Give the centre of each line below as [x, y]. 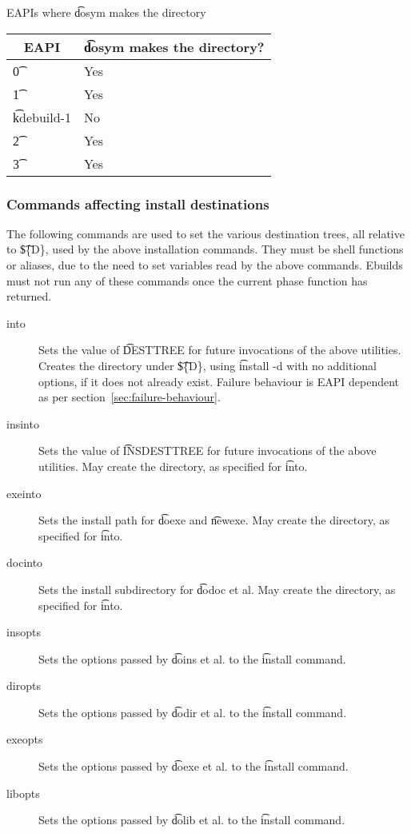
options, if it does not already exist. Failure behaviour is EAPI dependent [219, 381]
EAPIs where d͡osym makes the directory [106, 12]
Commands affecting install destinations [138, 203]
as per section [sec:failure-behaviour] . [130, 397]
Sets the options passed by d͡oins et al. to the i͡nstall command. [192, 658]
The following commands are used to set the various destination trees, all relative [205, 233]
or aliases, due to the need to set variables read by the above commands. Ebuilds [205, 265]
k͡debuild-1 [42, 117]
